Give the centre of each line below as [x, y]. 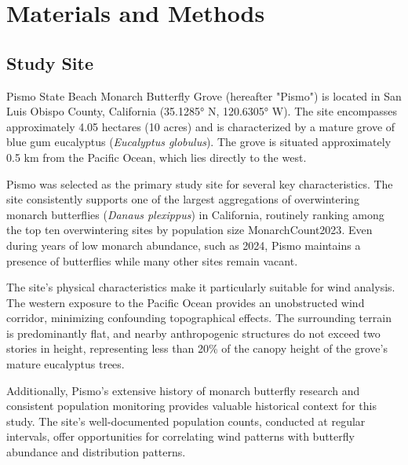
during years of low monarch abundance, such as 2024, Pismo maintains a [184, 245]
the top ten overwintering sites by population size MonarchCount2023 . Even [189, 230]
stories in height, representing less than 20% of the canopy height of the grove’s [197, 348]
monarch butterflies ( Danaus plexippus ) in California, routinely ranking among [195, 214]
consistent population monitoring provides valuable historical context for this [191, 406]
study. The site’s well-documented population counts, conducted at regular [186, 421]
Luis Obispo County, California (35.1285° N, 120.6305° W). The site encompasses [202, 111]
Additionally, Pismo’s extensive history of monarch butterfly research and [183, 390]
